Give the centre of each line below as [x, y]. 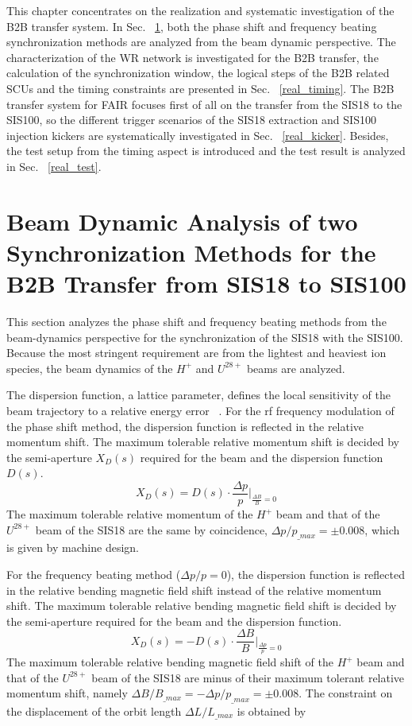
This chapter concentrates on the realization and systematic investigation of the [200, 10]
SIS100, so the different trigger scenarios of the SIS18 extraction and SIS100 [191, 120]
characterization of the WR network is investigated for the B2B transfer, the [193, 57]
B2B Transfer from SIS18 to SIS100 [206, 283]
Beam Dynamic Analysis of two [182, 221]
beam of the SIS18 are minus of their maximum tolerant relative [248, 677]
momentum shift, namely [67, 693]
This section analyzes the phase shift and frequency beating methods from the [196, 322]
